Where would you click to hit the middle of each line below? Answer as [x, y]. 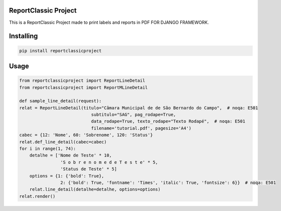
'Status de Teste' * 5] [88, 169]
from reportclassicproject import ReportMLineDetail [84, 87]
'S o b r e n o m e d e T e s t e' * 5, [109, 162]
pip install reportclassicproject [60, 51]
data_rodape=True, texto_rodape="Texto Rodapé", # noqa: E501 [168, 121]
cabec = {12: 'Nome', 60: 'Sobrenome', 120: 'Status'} [86, 135]
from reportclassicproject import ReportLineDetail [82, 81]
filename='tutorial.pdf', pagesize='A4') [141, 128]
